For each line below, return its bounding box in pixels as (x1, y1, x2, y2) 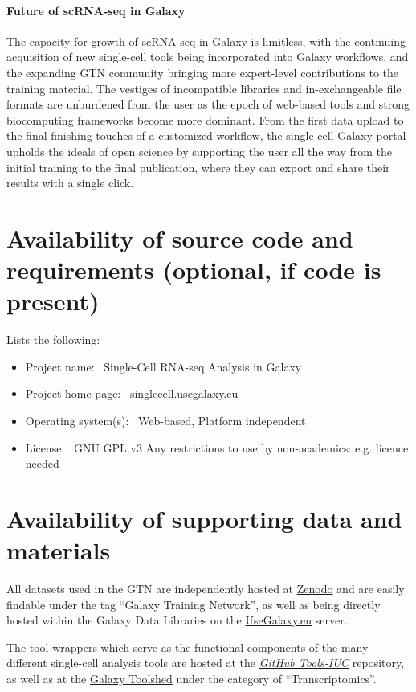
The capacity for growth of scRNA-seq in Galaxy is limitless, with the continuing (6, 32, 406, 49)
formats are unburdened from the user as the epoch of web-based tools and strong (6, 96, 410, 113)
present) (6, 285, 100, 317)
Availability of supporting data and (6, 502, 402, 534)
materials (6, 534, 111, 567)
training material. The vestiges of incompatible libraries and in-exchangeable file (6, 80, 402, 96)
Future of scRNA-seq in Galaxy (6, 2, 186, 18)
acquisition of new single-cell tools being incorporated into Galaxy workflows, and (6, 48, 409, 65)
